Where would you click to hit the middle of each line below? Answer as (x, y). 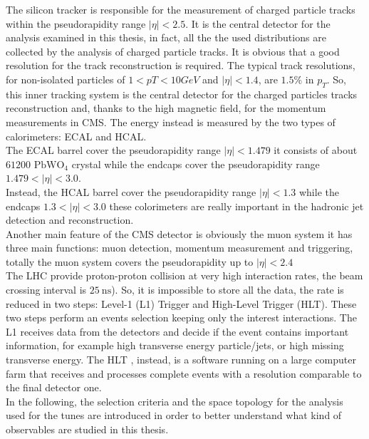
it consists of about (316, 150)
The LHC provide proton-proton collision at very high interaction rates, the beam (184, 275)
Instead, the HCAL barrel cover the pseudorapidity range (131, 191)
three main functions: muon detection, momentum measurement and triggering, (180, 248)
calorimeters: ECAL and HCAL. (76, 136)
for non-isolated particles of (66, 79)
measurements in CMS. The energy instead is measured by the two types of (171, 122)
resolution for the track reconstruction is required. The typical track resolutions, (181, 65)
